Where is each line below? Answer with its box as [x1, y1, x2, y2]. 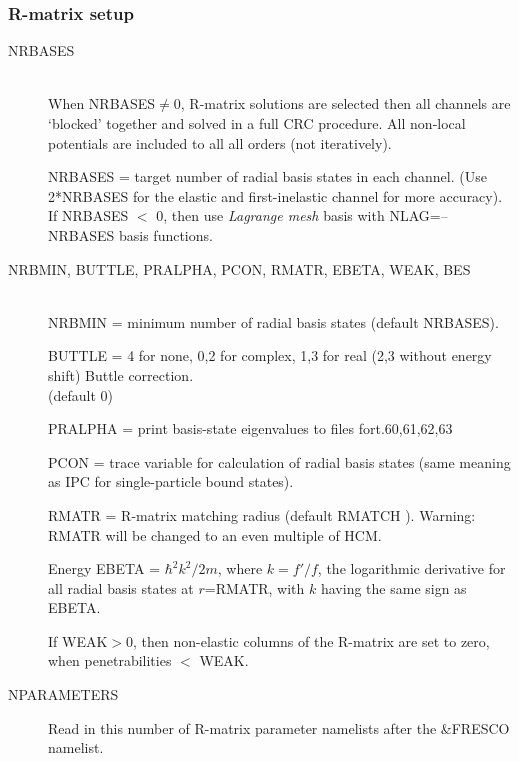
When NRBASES [48, 93, 156, 114]
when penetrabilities [48, 650, 172, 671]
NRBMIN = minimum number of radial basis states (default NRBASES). [48, 311, 499, 332]
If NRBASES [48, 205, 129, 226]
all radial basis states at [48, 577, 194, 598]
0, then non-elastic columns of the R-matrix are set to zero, [125, 630, 490, 651]
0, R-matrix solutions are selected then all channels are [173, 93, 511, 114]
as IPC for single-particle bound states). [48, 471, 294, 492]
